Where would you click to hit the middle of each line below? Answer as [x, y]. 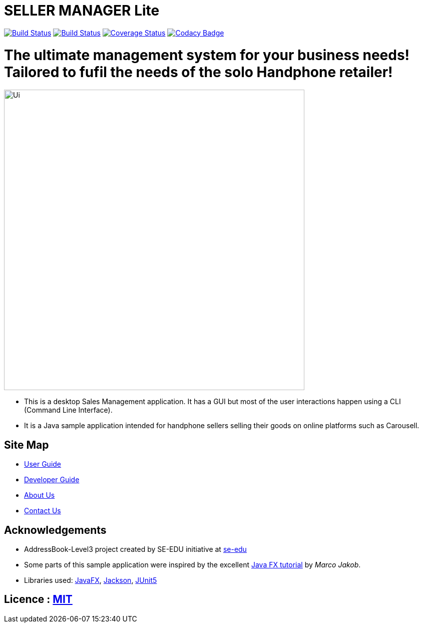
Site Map [27, 445]
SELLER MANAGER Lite [82, 11]
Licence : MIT [38, 599]
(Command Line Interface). [68, 410]
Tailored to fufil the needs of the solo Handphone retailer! [198, 72]
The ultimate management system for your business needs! [207, 55]
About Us [40, 495]
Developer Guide [52, 480]
